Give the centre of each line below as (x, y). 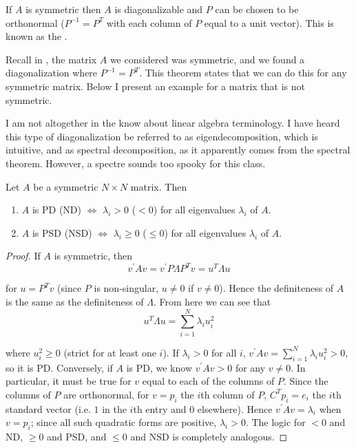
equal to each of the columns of (208, 381)
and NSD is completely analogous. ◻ (209, 436)
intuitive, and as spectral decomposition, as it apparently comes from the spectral (178, 150)
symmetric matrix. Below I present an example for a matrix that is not (155, 86)
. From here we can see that (212, 301)
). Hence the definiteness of (276, 288)
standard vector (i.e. (48, 408)
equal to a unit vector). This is (269, 22)
